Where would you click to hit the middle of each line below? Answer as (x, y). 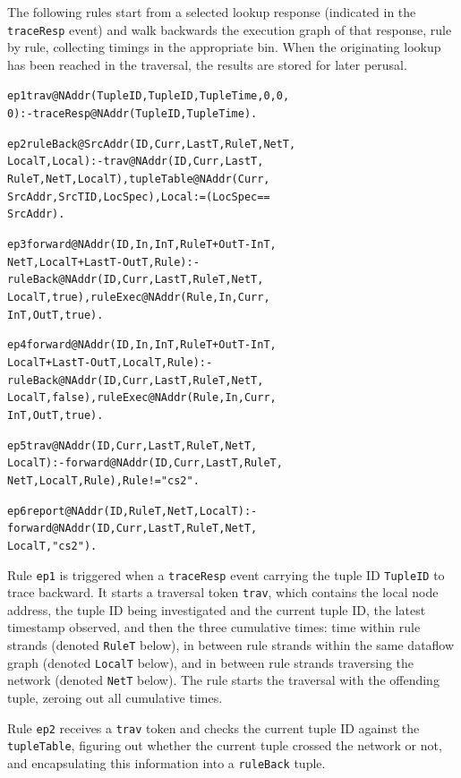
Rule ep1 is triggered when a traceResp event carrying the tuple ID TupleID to (226, 574)
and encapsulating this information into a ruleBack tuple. (166, 762)
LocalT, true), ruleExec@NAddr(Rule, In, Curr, (139, 297)
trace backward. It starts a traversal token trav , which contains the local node (223, 592)
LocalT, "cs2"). (52, 546)
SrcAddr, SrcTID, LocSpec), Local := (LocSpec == (139, 197)
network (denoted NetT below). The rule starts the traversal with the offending (223, 680)
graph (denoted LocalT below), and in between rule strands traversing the (211, 662)
